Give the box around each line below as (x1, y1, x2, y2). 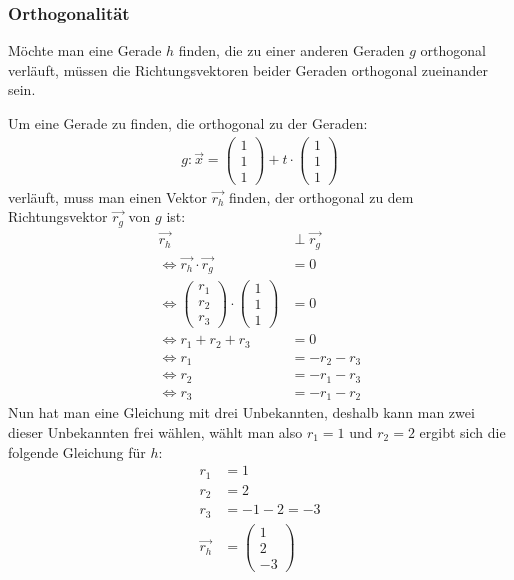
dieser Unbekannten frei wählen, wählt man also (8, 421, 303, 442)
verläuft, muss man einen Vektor (8, 186, 207, 207)
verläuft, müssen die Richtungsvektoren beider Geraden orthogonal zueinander (8, 59, 488, 80)
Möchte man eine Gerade (8, 40, 162, 61)
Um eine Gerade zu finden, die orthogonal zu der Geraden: (8, 113, 368, 133)
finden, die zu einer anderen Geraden (178, 40, 405, 61)
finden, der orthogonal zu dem (229, 186, 414, 207)
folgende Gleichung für (8, 441, 146, 462)
